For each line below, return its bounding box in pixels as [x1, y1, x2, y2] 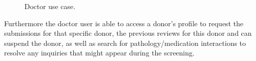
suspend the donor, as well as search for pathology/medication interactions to [4, 37, 246, 48]
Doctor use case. [24, 1, 75, 11]
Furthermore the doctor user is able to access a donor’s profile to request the [4, 18, 243, 28]
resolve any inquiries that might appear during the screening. [4, 47, 195, 58]
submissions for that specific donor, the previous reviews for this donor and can [4, 28, 252, 38]
